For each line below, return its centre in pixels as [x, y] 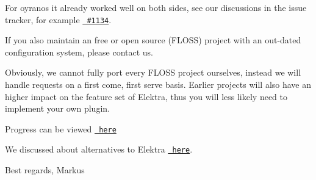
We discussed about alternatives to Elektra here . [99, 149]
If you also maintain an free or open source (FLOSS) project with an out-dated [153, 40]
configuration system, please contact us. [79, 52]
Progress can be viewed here [61, 128]
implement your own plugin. [57, 108]
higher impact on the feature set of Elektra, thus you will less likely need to [146, 96]
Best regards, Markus [45, 170]
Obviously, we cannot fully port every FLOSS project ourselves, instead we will [153, 72]
